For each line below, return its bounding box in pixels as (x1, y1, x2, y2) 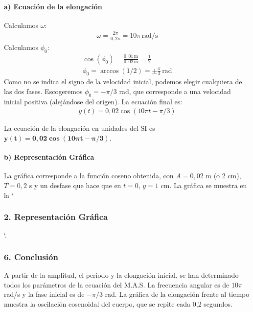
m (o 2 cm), (206, 170, 241, 181)
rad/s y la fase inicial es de (4, 289, 85, 299)
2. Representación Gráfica (4, 211, 108, 223)
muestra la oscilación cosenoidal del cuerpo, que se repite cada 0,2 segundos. (4, 299, 232, 309)
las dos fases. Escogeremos (4, 86, 83, 96)
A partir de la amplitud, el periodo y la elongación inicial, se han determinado (4, 270, 239, 280)
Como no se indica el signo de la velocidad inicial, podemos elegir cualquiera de (4, 76, 242, 87)
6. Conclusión (4, 250, 58, 263)
